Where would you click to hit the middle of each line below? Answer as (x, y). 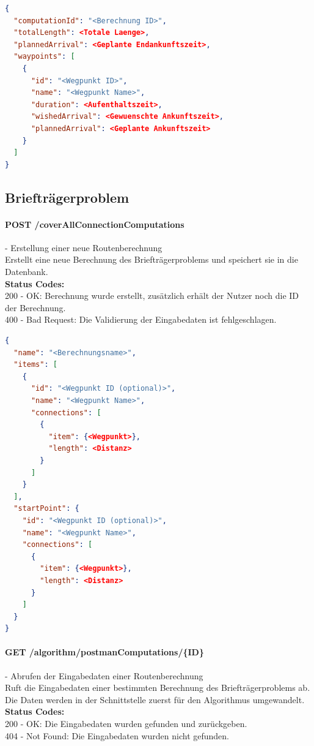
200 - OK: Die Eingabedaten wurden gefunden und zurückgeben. (126, 724)
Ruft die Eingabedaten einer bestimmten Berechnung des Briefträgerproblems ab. (158, 688)
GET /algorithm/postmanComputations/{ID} (105, 652)
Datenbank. (27, 272)
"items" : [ (35, 365)
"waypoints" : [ (44, 57)
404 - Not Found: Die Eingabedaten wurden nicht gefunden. (117, 735)
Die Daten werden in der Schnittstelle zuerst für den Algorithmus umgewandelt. (155, 699)
